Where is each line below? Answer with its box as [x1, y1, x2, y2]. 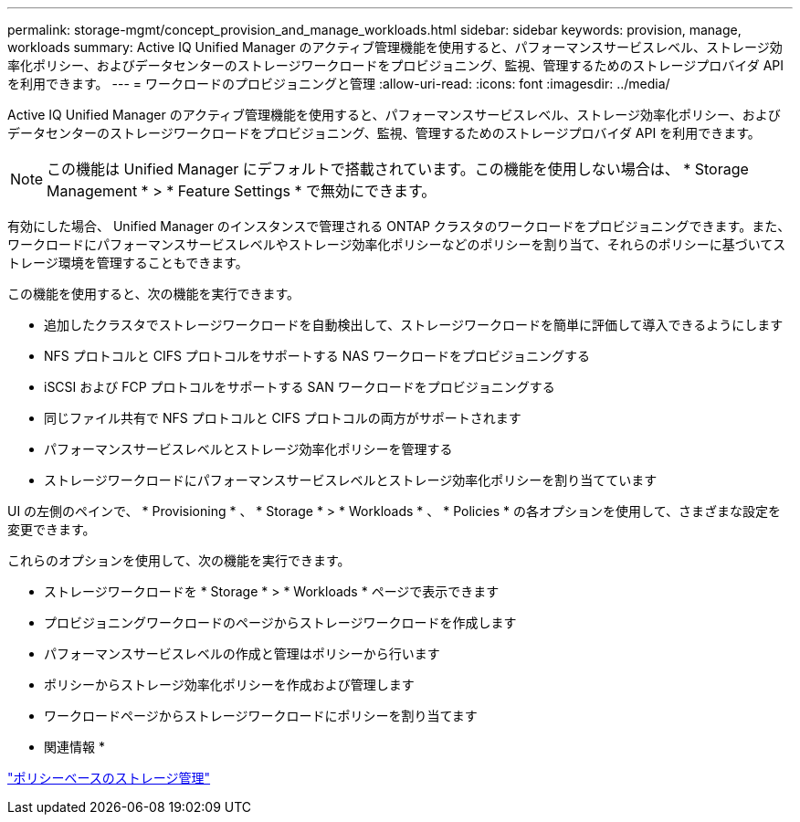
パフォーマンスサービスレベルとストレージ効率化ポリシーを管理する [44, 441, 453, 457]
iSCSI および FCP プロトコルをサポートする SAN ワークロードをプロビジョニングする [44, 379, 555, 395]
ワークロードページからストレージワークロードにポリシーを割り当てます [44, 708, 478, 723]
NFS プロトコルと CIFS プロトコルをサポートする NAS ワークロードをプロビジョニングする [44, 348, 590, 364]
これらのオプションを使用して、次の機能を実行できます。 [7, 553, 351, 568]
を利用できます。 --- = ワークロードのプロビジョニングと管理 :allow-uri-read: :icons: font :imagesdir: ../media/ [7, 76, 670, 91]
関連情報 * [44, 739, 105, 754]
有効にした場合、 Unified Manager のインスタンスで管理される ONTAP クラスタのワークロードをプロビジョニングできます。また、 [7, 218, 791, 234]
